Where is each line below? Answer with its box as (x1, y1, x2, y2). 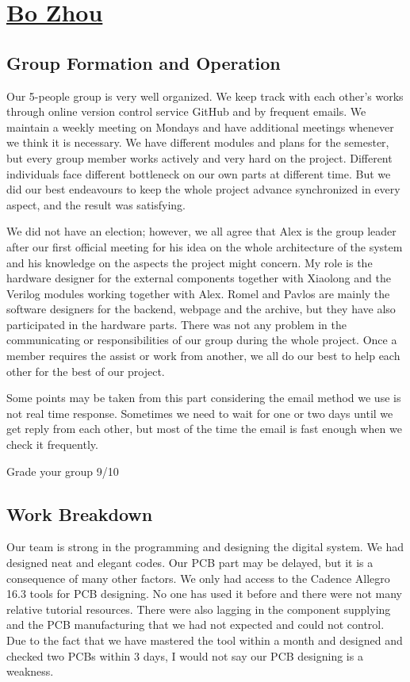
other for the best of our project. (6, 362, 165, 379)
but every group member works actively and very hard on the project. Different (6, 149, 393, 166)
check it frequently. (6, 436, 98, 453)
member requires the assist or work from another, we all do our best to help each (6, 347, 400, 364)
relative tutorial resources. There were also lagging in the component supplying (6, 600, 391, 617)
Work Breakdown (6, 501, 153, 526)
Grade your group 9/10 (6, 462, 119, 479)
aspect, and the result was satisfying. (6, 196, 186, 213)
